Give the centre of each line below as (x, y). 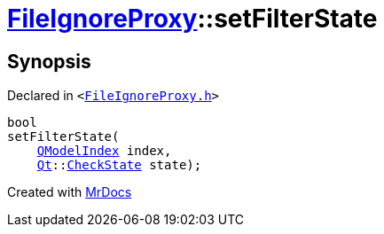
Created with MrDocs (70, 192)
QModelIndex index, (104, 151)
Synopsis (49, 61)
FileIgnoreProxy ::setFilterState (192, 19)
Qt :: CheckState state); (119, 165)
